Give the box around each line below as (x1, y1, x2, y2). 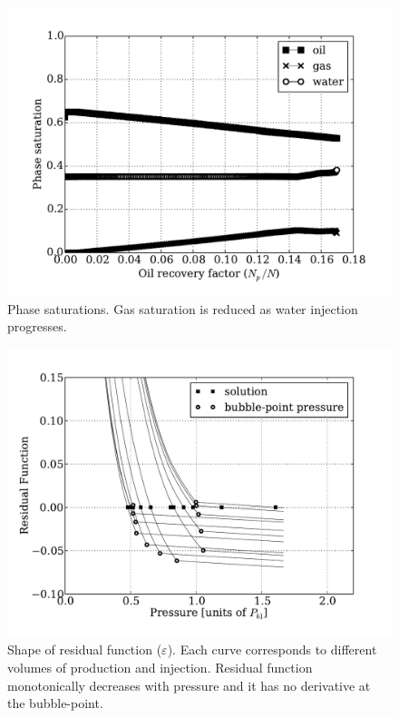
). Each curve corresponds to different (167, 640, 377, 659)
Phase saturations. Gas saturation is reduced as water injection (7, 299, 358, 318)
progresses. (7, 317, 67, 336)
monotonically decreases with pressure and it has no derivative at (7, 675, 371, 694)
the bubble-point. (7, 693, 103, 713)
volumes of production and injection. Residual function (7, 657, 313, 676)
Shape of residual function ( (7, 640, 162, 659)
